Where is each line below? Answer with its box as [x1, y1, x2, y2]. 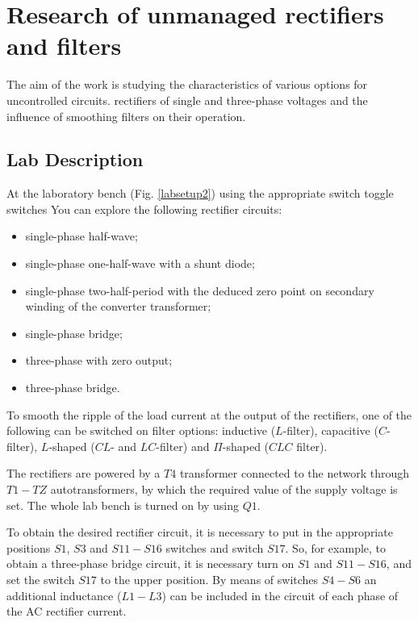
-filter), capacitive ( [282, 422, 378, 439]
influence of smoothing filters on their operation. [6, 107, 246, 124]
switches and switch [165, 539, 264, 556]
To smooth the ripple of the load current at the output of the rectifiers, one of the [6, 406, 412, 423]
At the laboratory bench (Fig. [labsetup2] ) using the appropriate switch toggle [6, 185, 394, 202]
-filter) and [156, 437, 210, 454]
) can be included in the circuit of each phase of [161, 587, 399, 603]
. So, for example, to [285, 539, 387, 556]
